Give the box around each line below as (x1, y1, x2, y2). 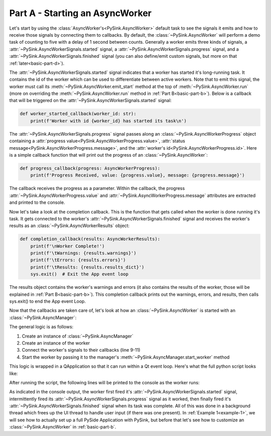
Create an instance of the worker (22, 340, 90, 346)
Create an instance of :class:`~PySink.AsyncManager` (22, 333, 133, 339)
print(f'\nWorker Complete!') (30, 243, 105, 249)
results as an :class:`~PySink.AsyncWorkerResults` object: (9, 223, 130, 229)
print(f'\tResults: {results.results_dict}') (30, 264, 145, 270)
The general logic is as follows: (9, 324, 74, 330)
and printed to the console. (9, 199, 65, 205)
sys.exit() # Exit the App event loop (30, 271, 129, 277)
